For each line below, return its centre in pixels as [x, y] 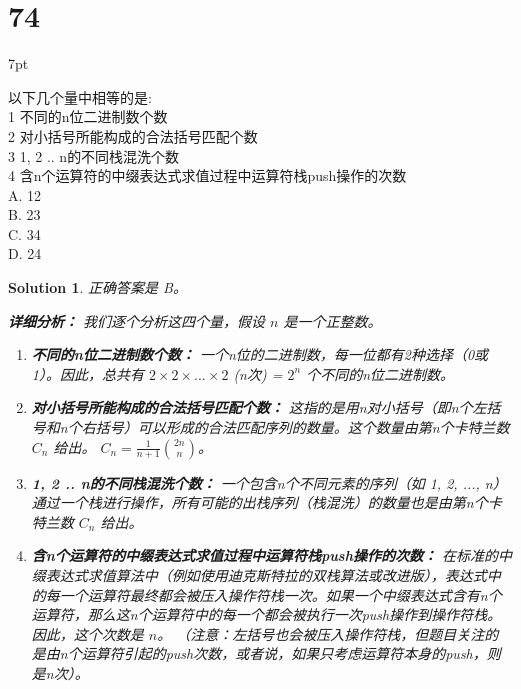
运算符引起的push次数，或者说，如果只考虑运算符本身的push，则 [291, 653]
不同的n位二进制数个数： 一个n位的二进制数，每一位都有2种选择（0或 [260, 354]
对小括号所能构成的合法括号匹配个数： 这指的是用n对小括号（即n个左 [259, 407]
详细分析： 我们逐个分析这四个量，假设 [137, 320]
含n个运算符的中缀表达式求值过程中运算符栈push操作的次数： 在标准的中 [271, 555]
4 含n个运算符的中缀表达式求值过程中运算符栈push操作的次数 [207, 175]
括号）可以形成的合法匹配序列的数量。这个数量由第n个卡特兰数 [302, 427]
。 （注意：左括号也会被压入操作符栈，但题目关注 [321, 633]
